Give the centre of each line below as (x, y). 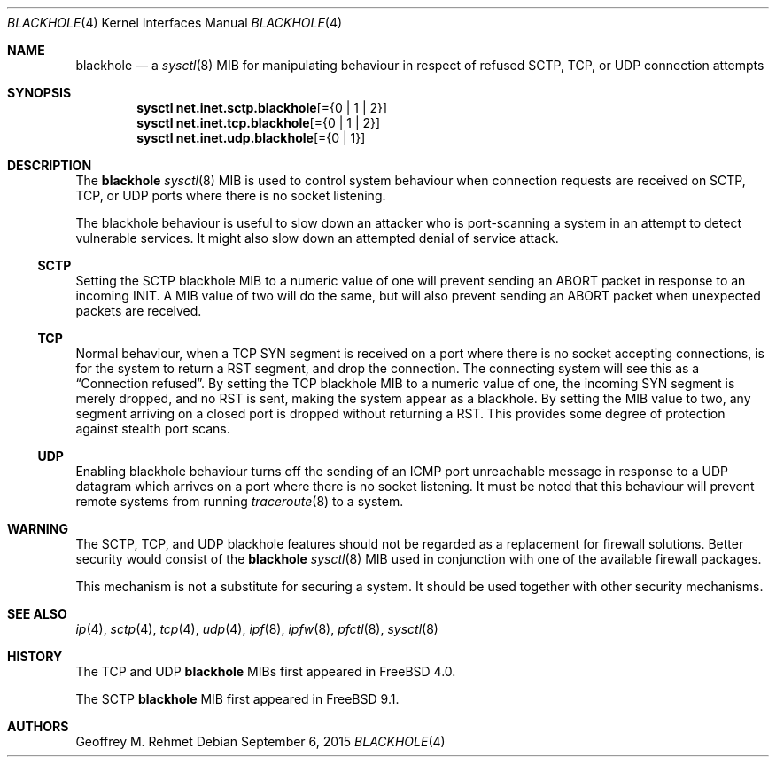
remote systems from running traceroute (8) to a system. (240, 501)
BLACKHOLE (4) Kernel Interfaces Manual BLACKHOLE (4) (175, 23)
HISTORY (35, 656)
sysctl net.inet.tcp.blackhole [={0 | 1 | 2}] (259, 123)
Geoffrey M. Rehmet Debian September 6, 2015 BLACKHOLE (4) (260, 741)
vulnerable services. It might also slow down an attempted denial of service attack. (317, 238)
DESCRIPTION (50, 165)
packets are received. (139, 311)
